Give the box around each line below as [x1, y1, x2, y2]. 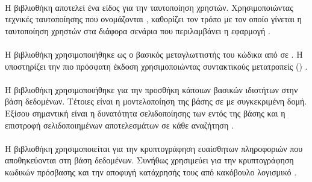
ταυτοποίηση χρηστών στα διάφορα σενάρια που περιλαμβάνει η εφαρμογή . [5, 24, 270, 37]
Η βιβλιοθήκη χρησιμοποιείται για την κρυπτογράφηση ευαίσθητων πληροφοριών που [5, 142, 303, 154]
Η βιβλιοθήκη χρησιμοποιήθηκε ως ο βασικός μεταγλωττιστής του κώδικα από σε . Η [5, 47, 303, 60]
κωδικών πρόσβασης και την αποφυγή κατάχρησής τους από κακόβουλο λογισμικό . [5, 165, 297, 178]
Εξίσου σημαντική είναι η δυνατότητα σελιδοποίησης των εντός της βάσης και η [5, 106, 285, 119]
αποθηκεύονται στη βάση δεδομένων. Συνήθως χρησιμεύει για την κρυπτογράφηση [5, 154, 294, 166]
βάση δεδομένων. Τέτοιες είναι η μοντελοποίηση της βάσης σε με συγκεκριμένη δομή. [5, 95, 307, 108]
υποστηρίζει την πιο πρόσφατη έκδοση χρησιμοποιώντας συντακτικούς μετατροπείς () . [5, 59, 308, 72]
